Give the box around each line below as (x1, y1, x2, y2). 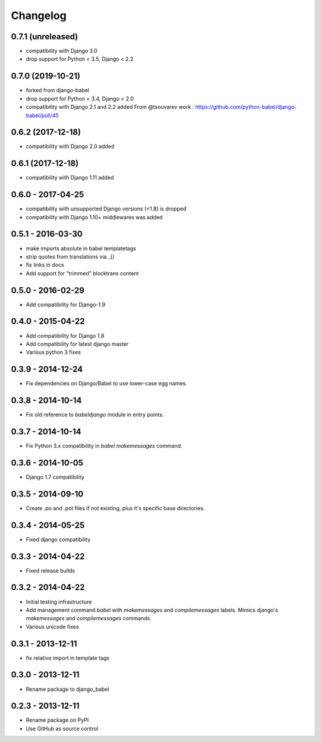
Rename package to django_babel (26, 686, 109, 693)
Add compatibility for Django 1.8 (26, 332, 105, 339)
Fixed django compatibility (26, 536, 91, 543)
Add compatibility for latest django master (26, 340, 129, 347)
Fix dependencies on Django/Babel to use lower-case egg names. (26, 380, 187, 387)
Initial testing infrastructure (26, 598, 92, 605)
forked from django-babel (26, 87, 89, 94)
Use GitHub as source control (26, 725, 98, 732)
